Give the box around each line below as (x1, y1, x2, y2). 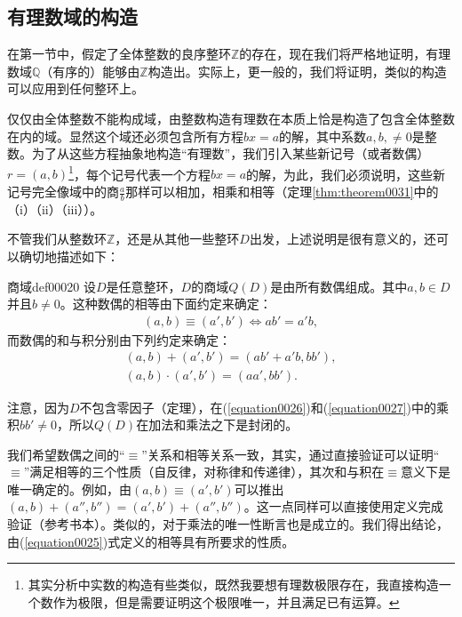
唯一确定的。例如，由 (7, 479, 131, 498)
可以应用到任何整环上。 (7, 79, 144, 98)
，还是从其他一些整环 (115, 229, 240, 248)
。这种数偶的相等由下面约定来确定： (60, 294, 272, 313)
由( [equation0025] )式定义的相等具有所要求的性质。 (7, 532, 295, 550)
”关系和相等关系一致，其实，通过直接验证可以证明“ (141, 445, 440, 463)
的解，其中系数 (279, 126, 367, 145)
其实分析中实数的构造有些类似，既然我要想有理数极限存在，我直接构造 (28, 575, 439, 594)
